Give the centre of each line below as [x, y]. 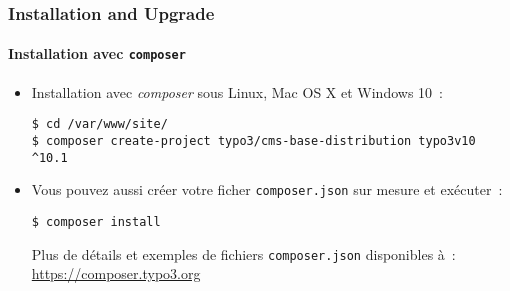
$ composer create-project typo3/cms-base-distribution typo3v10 [253, 140]
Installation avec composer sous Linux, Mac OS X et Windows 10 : [237, 91]
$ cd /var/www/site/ [99, 124]
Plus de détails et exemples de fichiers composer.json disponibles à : [243, 253]
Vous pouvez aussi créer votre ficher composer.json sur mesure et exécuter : [267, 189]
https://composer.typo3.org [116, 273]
